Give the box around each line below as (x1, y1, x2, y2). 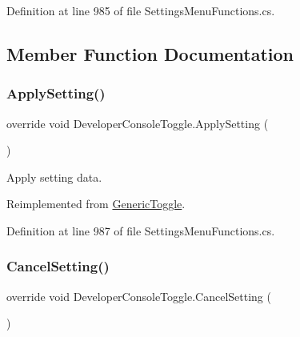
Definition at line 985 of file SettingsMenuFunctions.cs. (6, 2, 275, 18)
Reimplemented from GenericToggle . (6, 195, 186, 212)
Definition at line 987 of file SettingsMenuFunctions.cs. (6, 222, 275, 239)
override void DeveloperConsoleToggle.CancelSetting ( (6, 287, 271, 304)
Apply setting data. (6, 168, 102, 185)
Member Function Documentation (6, 41, 294, 66)
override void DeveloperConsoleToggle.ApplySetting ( (6, 114, 269, 131)
